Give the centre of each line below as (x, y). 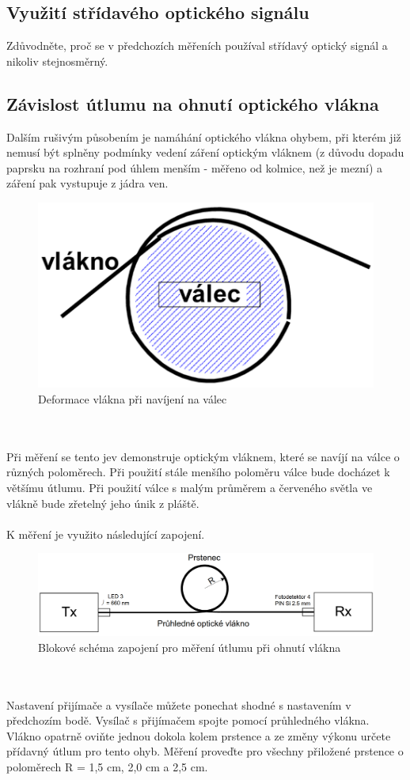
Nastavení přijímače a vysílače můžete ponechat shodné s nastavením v (179, 704)
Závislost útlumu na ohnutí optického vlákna (193, 103)
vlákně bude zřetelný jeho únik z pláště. (103, 503)
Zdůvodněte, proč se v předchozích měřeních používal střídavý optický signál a (197, 45)
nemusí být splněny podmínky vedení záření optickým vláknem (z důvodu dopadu (205, 152)
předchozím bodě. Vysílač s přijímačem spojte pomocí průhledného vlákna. (188, 720)
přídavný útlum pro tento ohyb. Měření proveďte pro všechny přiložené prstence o (205, 751)
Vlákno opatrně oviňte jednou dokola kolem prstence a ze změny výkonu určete (199, 735)
